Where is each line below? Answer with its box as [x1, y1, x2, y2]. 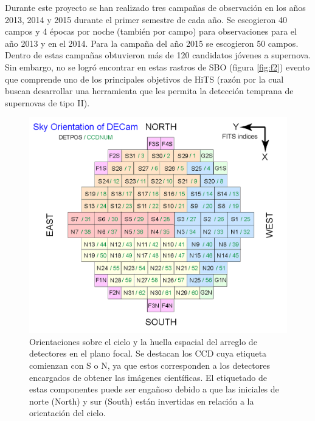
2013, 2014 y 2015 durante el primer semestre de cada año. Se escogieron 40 [5, 13, 287, 26]
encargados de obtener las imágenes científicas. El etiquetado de [29, 371, 267, 383]
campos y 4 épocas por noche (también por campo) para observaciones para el [5, 25, 297, 38]
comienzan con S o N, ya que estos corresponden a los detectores [29, 358, 270, 371]
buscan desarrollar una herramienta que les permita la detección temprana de [5, 84, 294, 97]
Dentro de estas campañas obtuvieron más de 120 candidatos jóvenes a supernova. [5, 49, 311, 61]
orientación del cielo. [29, 406, 106, 419]
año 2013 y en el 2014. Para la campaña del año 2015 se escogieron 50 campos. [5, 36, 299, 49]
